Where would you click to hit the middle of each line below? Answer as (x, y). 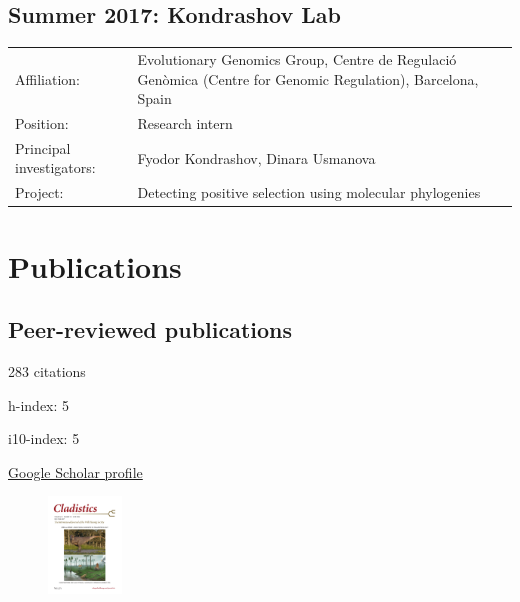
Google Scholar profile (75, 471)
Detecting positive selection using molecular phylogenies (309, 192)
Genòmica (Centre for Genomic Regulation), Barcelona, (308, 78)
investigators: (55, 167)
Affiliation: (47, 78)
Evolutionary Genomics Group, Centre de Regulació (297, 58)
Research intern (185, 122)
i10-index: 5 (44, 438)
